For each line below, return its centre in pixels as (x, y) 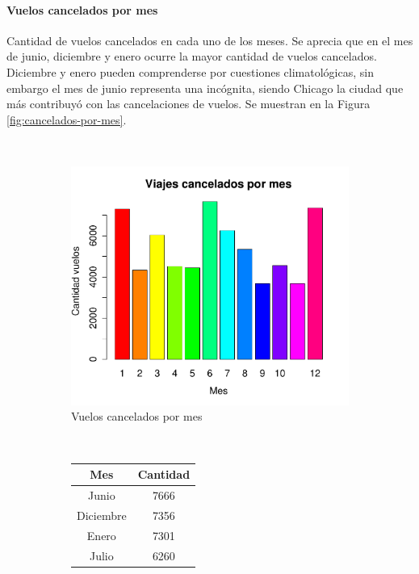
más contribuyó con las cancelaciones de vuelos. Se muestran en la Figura (189, 104)
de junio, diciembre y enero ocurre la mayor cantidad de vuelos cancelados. (192, 56)
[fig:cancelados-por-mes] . (67, 119)
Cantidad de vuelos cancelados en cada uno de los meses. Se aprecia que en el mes (210, 40)
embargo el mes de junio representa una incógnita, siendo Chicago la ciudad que (205, 88)
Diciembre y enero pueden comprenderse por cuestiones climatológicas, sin (190, 71)
